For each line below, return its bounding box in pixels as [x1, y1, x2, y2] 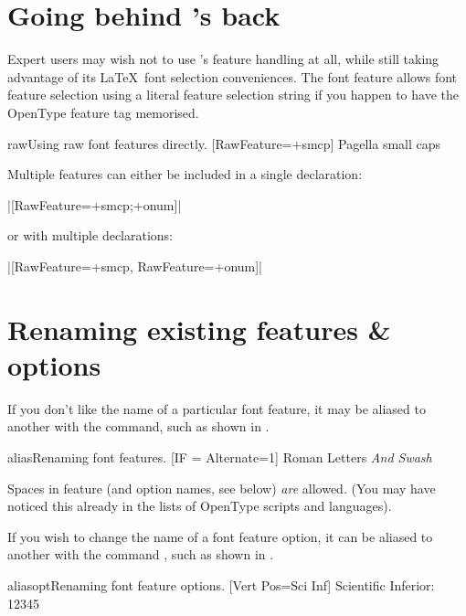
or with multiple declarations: [7, 226, 174, 245]
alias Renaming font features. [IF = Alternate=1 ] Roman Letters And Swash [7, 447, 432, 466]
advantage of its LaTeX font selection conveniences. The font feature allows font [7, 67, 458, 86]
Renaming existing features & [7, 310, 391, 347]
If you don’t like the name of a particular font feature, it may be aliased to [7, 398, 426, 418]
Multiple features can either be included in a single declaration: [7, 165, 363, 184]
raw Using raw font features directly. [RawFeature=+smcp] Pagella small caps [7, 133, 441, 153]
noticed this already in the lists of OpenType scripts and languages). [7, 496, 392, 515]
